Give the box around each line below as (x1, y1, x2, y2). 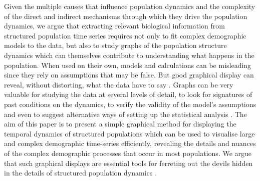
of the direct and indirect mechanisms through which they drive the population (4, 10, 247, 21)
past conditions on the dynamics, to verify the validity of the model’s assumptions (4, 98, 256, 109)
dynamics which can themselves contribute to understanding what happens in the (4, 49, 254, 60)
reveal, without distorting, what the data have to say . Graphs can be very (4, 79, 233, 89)
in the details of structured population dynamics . (4, 167, 157, 178)
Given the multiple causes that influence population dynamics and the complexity (4, 1, 255, 11)
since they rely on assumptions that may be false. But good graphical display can (4, 69, 254, 80)
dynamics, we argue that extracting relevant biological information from (4, 20, 225, 31)
